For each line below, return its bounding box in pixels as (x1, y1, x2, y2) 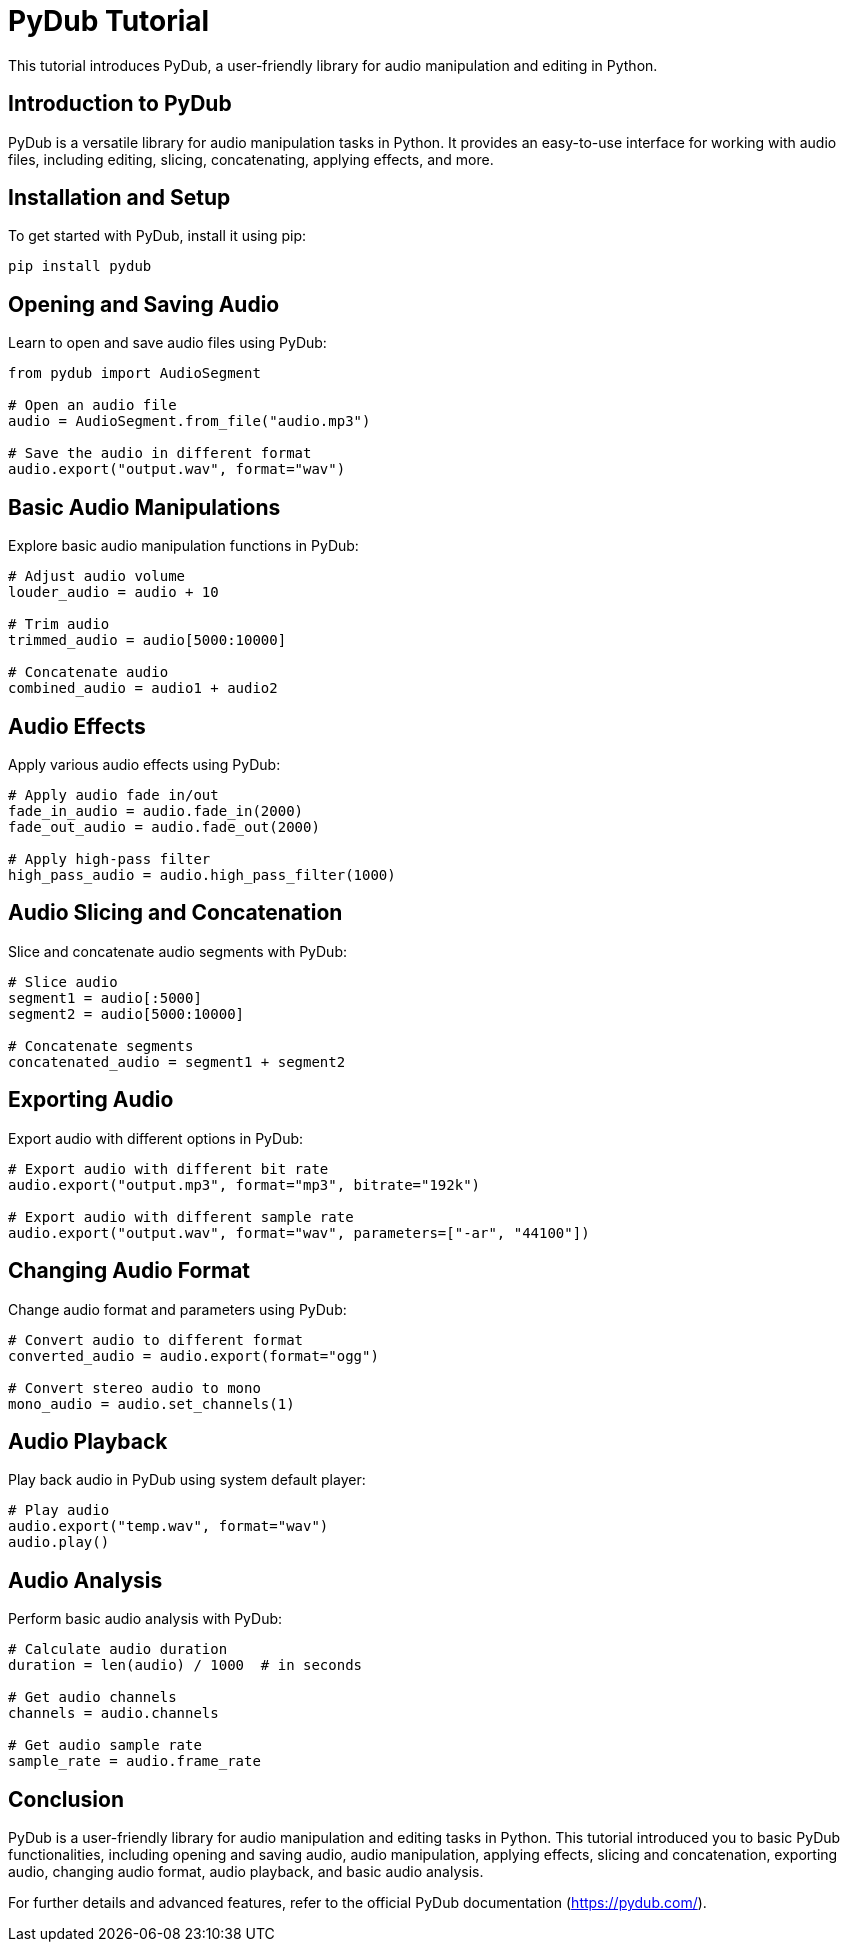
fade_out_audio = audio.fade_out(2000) (8, 818, 320, 835)
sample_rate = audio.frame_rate (8, 1753, 261, 1770)
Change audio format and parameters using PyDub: (8, 1300, 347, 1318)
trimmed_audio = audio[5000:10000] (8, 632, 287, 649)
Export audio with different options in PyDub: (8, 1129, 304, 1147)
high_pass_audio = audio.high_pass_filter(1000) (8, 866, 396, 883)
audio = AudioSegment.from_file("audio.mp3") (8, 413, 371, 430)
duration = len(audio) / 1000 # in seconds (8, 1657, 363, 1674)
